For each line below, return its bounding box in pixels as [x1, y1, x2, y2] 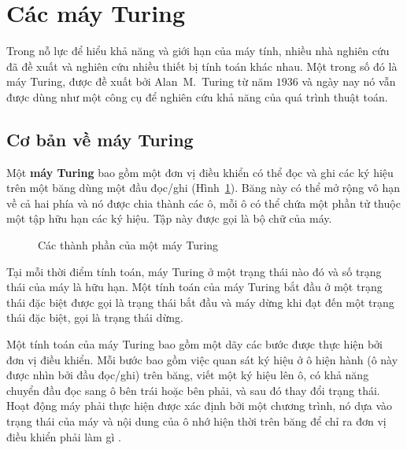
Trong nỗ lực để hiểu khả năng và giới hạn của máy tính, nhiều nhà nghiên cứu [6, 42, 390, 59]
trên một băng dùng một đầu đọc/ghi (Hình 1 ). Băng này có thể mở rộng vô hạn [6, 179, 401, 196]
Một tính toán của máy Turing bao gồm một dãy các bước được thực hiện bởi [6, 336, 383, 352]
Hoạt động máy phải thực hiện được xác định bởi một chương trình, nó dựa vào [6, 397, 393, 414]
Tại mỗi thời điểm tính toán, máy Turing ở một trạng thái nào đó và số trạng [6, 263, 382, 279]
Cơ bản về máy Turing [6, 127, 194, 151]
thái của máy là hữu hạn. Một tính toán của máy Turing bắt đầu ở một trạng [6, 278, 383, 295]
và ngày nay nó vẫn [302, 73, 396, 90]
